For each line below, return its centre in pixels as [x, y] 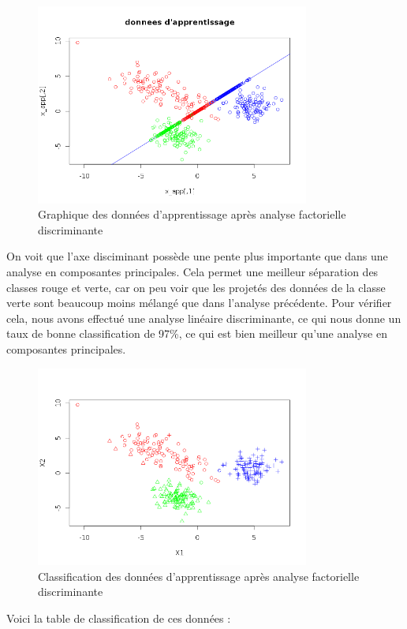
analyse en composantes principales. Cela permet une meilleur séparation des [192, 272]
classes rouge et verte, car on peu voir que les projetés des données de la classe [196, 287]
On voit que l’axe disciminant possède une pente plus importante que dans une [197, 256]
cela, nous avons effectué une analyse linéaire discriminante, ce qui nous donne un [204, 318]
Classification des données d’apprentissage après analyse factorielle [199, 576]
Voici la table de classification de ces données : [119, 618]
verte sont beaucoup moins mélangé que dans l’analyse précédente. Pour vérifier [199, 303]
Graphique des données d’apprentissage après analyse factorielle [192, 214]
